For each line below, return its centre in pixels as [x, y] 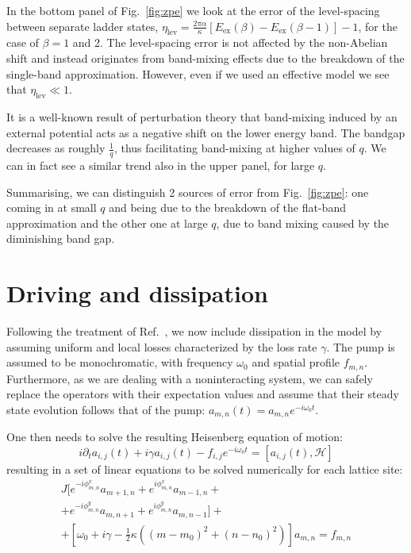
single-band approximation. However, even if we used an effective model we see [198, 73]
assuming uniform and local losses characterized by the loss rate [162, 346]
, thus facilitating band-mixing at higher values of [234, 148]
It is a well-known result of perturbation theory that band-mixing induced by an [202, 116]
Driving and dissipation [137, 293]
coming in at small [52, 207]
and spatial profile [296, 362]
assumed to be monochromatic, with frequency [120, 362]
